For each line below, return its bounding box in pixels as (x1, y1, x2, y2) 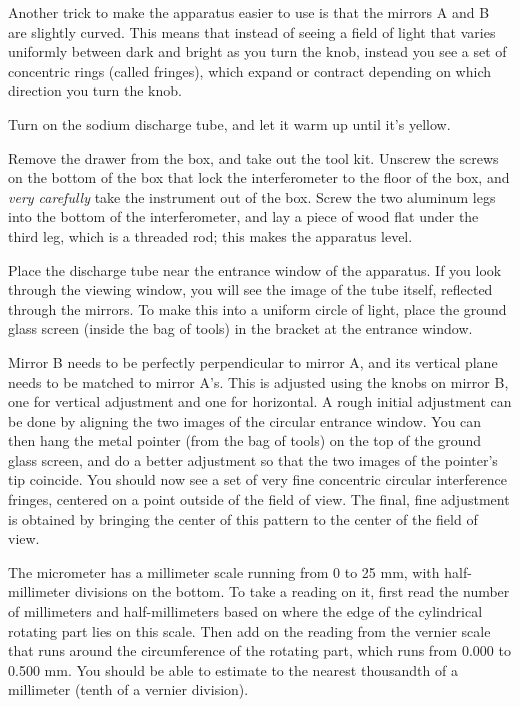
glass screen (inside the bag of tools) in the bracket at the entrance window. (8, 318, 473, 339)
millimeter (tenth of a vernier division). (8, 679, 249, 700)
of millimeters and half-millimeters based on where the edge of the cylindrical (8, 601, 483, 622)
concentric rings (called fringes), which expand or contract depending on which (8, 60, 491, 81)
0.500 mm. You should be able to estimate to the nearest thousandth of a (8, 659, 458, 680)
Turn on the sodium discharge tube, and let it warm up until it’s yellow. (8, 113, 451, 134)
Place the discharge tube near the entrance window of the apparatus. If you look (8, 259, 502, 280)
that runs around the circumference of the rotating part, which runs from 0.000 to (8, 640, 511, 661)
